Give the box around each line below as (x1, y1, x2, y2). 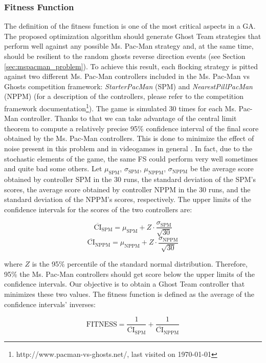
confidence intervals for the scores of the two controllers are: (4, 204, 192, 214)
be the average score (190, 163, 254, 174)
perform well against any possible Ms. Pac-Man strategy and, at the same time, (4, 41, 254, 51)
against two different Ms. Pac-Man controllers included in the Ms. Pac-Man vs (4, 71, 250, 82)
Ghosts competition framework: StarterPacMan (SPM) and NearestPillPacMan (4, 80, 253, 91)
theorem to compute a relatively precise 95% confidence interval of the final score (4, 123, 259, 133)
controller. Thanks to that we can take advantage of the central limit (20, 113, 237, 124)
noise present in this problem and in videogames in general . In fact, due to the (4, 143, 252, 153)
